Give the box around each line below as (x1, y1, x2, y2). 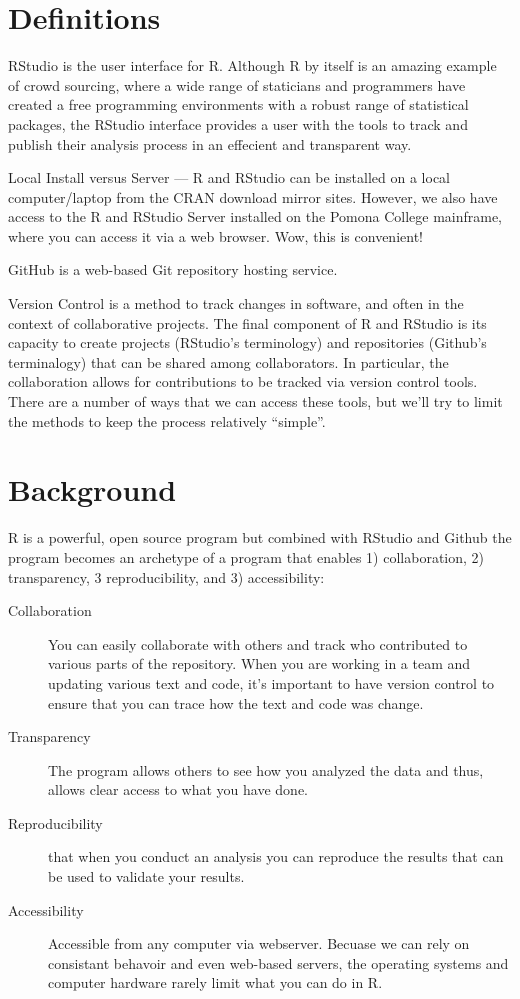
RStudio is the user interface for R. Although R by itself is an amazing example (8, 55, 497, 76)
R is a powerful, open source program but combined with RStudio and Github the (8, 527, 512, 548)
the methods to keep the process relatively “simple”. (8, 410, 326, 431)
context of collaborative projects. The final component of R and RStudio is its (8, 312, 487, 333)
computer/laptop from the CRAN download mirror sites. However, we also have (8, 186, 498, 207)
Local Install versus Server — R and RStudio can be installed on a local (8, 167, 451, 188)
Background (8, 469, 177, 510)
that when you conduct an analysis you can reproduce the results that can (48, 846, 504, 867)
